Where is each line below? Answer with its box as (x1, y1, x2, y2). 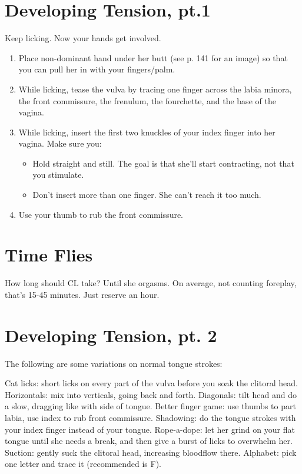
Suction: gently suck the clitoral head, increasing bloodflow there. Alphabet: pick (5, 446, 297, 458)
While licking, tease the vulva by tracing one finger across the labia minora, (18, 82, 292, 95)
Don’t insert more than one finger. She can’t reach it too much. (32, 188, 261, 201)
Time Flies (5, 243, 93, 267)
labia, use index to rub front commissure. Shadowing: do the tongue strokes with (5, 412, 296, 424)
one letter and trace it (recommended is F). (5, 458, 161, 470)
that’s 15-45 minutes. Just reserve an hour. (5, 288, 160, 300)
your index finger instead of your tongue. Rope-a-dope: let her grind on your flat (5, 423, 295, 435)
